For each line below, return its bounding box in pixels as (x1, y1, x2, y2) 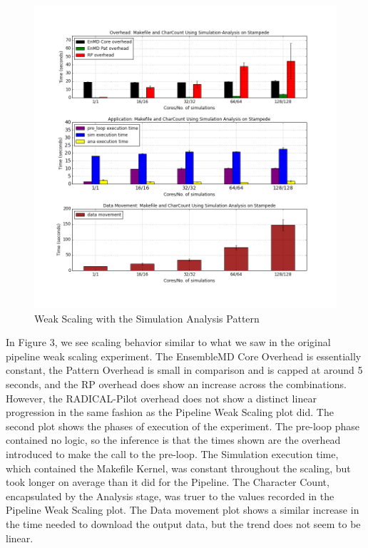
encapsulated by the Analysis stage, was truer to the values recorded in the (6, 488, 334, 503)
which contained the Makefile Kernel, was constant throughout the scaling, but (6, 460, 351, 475)
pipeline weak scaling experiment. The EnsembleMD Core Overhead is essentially (6, 348, 362, 363)
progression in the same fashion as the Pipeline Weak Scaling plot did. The (6, 405, 334, 420)
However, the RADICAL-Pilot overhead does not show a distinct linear (6, 390, 317, 405)
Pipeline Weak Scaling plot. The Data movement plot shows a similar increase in (6, 502, 359, 517)
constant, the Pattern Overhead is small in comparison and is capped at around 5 (6, 362, 363, 377)
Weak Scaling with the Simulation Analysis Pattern (34, 310, 260, 325)
